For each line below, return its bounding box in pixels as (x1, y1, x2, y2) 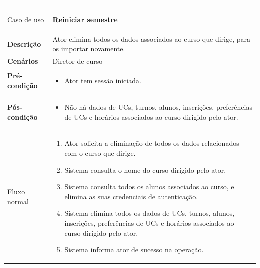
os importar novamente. (52, 43, 125, 54)
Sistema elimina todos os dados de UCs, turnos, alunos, (64, 208, 235, 218)
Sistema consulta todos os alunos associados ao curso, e (64, 181, 234, 192)
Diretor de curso (52, 56, 103, 66)
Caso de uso (7, 14, 44, 24)
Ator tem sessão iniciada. (64, 75, 141, 86)
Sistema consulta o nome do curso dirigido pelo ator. (64, 164, 226, 175)
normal (7, 196, 29, 206)
